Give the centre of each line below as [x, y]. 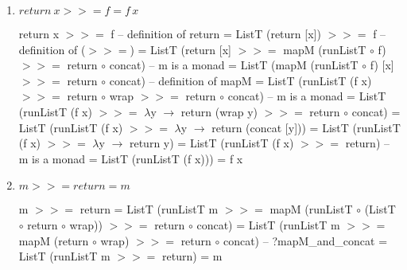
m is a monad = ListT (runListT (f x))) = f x [131, 158]
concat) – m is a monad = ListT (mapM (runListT [234, 65]
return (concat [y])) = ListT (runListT [306, 127]
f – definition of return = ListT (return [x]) [216, 33]
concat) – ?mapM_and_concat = [305, 240]
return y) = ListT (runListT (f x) [211, 143]
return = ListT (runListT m [149, 209]
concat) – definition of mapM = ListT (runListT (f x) [240, 80]
